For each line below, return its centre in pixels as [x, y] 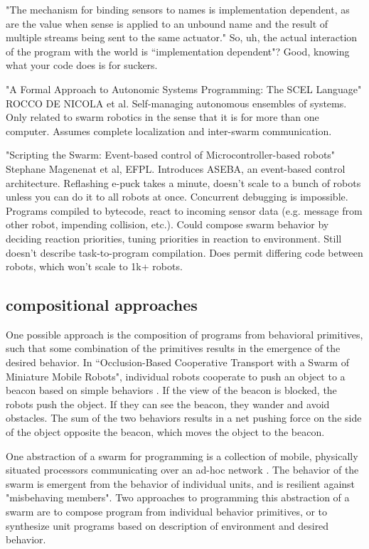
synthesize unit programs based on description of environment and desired [167, 525]
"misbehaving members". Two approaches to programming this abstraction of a [178, 497]
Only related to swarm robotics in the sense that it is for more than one [162, 117]
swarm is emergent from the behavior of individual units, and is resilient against [181, 483]
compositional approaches [102, 305]
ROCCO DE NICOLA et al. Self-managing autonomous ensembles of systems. [176, 103]
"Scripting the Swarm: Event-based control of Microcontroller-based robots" [171, 155]
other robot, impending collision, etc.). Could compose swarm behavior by [167, 224]
